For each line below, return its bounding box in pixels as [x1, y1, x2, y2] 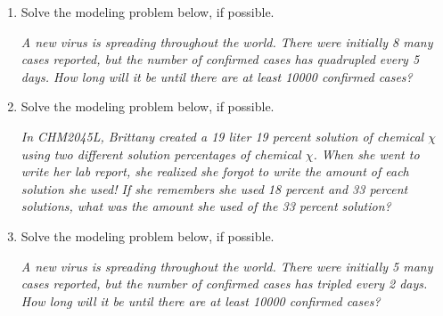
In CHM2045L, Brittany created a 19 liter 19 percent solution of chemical [21, 126, 424, 145]
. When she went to [313, 144, 420, 163]
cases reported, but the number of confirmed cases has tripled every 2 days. [21, 274, 428, 293]
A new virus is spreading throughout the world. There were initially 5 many [21, 256, 433, 275]
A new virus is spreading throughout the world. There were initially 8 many [21, 32, 433, 51]
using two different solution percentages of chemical [21, 144, 301, 163]
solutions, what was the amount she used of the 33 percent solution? [21, 197, 391, 215]
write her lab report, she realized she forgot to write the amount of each [21, 162, 409, 181]
